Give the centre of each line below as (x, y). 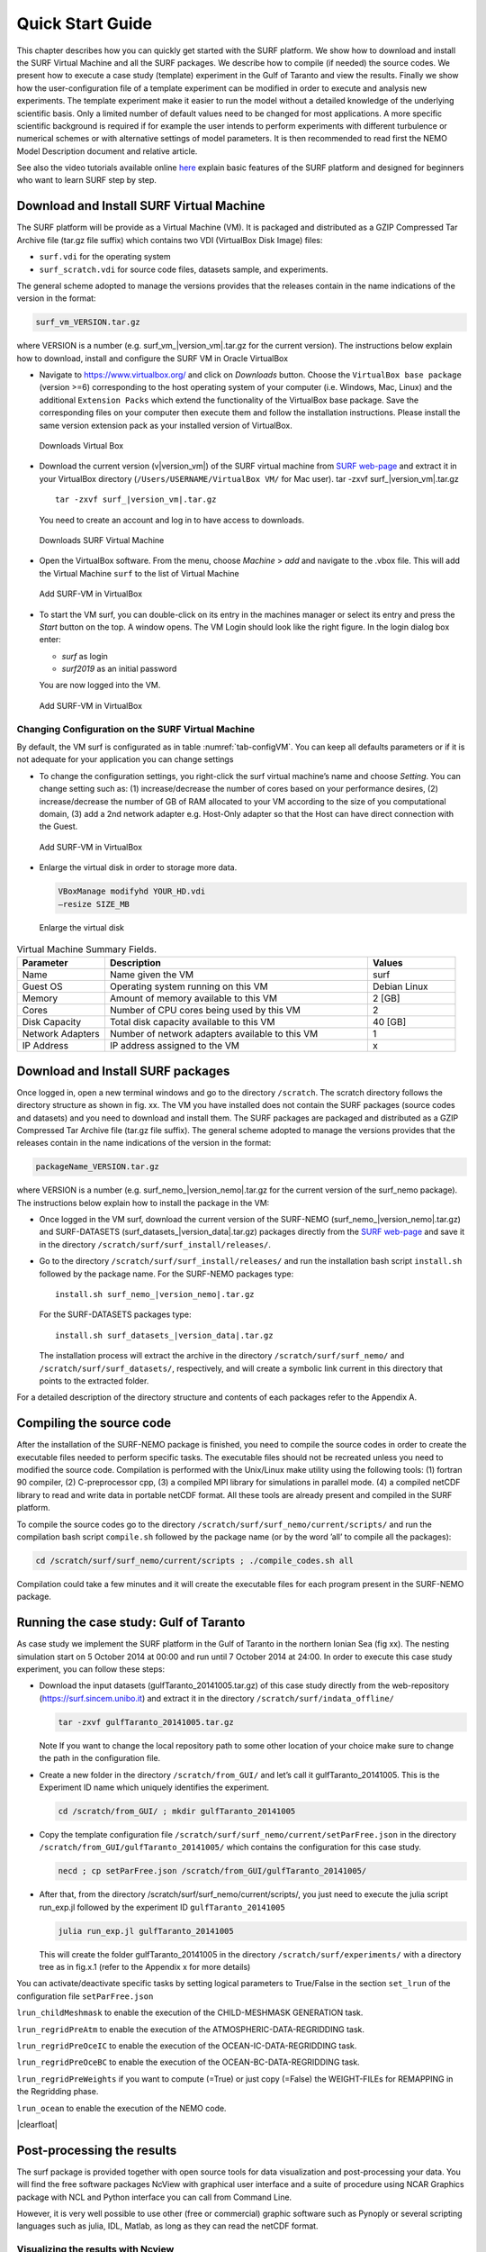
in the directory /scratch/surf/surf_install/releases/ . (155, 1244)
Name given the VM (152, 975)
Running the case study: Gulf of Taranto (131, 1623)
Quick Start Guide (85, 23)
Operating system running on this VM (189, 986)
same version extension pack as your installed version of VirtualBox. (166, 425)
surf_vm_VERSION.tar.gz (88, 322)
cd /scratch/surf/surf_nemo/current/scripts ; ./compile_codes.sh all (195, 1561)
